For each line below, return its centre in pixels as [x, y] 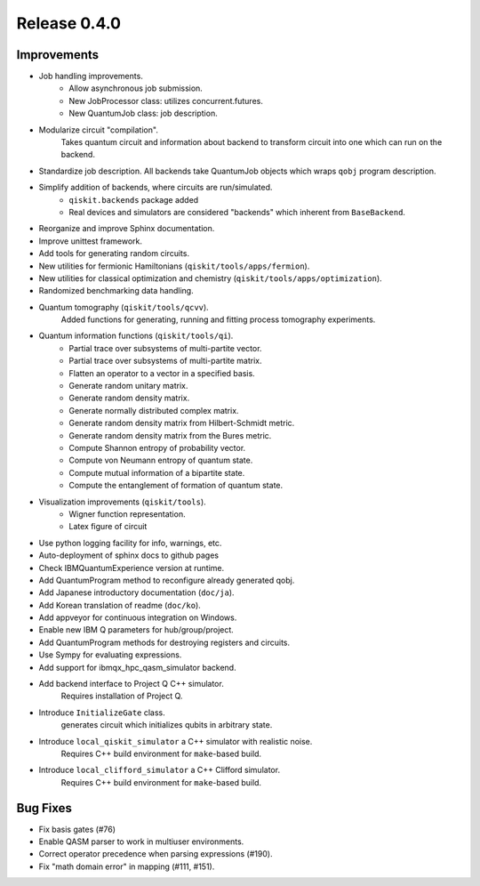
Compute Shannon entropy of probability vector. [157, 448]
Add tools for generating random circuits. [114, 254]
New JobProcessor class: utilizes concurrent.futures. [166, 101]
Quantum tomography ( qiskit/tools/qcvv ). [124, 307]
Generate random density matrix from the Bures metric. [170, 435]
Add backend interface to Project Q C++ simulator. [131, 684]
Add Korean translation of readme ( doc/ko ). [120, 605]
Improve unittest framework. [90, 241]
